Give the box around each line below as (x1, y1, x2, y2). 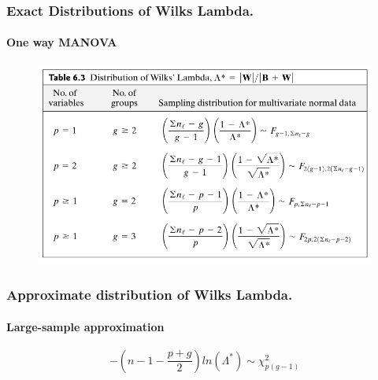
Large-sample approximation (6, 318, 165, 334)
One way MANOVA (6, 34, 117, 50)
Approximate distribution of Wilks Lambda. (6, 285, 293, 304)
